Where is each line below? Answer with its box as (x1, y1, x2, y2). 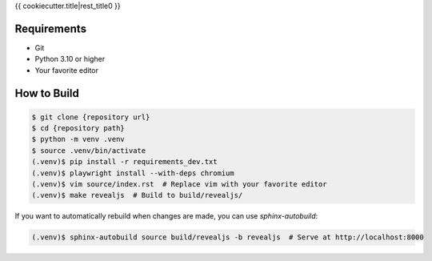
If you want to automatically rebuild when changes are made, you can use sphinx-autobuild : (14, 211, 318, 221)
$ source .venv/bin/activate (31, 146, 146, 155)
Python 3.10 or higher (34, 54, 106, 64)
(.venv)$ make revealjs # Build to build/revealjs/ (31, 191, 243, 200)
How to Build (14, 86, 80, 100)
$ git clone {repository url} (31, 112, 150, 122)
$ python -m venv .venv (31, 135, 126, 144)
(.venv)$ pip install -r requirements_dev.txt (31, 157, 218, 167)
